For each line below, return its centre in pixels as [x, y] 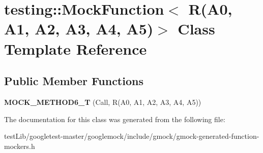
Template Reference [76, 48]
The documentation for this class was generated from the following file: [115, 119]
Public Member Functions [74, 81]
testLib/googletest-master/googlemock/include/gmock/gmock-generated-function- [132, 136]
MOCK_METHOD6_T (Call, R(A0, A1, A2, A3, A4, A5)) [103, 102]
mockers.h [20, 146]
